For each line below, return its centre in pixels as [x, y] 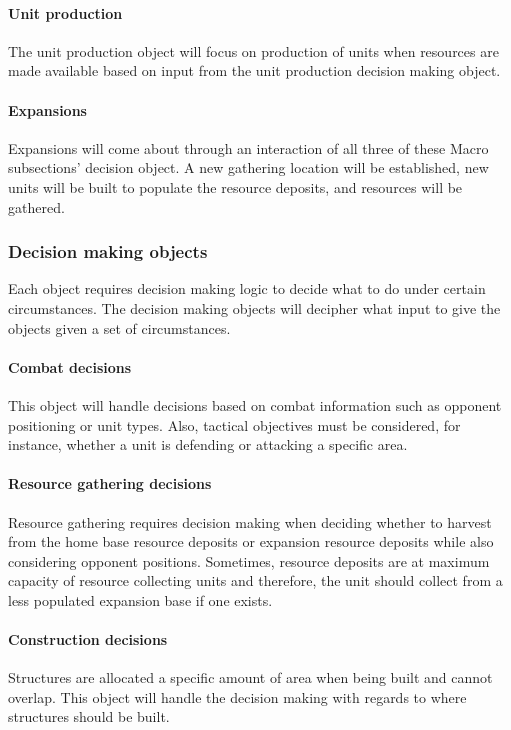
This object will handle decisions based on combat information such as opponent [255, 404]
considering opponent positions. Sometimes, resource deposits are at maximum [249, 560]
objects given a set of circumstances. [119, 327]
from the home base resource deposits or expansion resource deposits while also [251, 541]
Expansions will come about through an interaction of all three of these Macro [248, 147]
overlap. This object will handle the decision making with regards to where [237, 696]
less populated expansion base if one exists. [140, 599]
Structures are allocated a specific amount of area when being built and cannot [250, 677]
